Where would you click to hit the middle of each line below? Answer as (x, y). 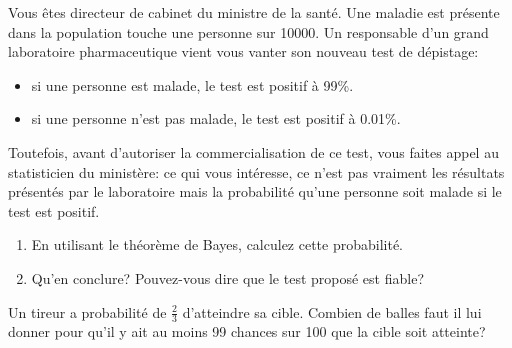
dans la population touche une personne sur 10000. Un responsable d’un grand (248, 31)
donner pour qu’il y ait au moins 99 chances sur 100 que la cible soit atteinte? (247, 331)
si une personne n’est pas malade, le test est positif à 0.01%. (216, 118)
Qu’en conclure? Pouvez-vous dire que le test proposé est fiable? (227, 277)
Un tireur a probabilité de (87, 311)
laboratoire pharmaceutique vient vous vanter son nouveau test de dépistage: (243, 51)
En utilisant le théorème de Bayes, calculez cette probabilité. (217, 244)
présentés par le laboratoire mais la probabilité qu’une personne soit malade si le (255, 191)
